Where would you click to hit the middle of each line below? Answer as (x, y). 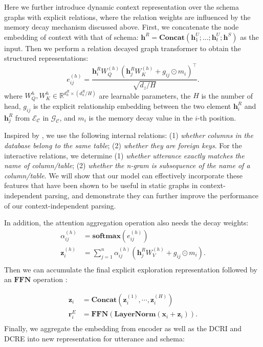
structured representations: (46, 58)
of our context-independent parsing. (60, 205)
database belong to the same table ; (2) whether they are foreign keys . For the (123, 145)
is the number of (227, 95)
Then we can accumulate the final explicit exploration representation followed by (131, 269)
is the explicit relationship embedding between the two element (132, 106)
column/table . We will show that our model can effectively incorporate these (123, 175)
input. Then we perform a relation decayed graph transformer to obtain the (123, 48)
